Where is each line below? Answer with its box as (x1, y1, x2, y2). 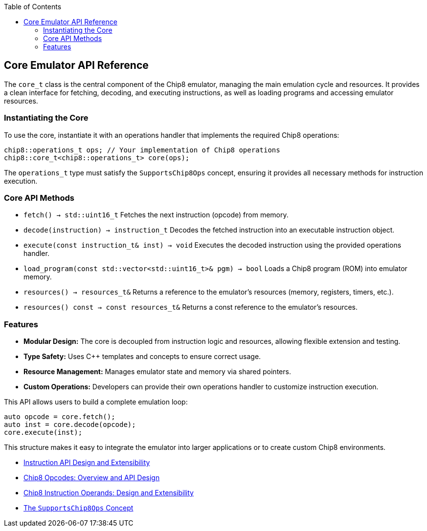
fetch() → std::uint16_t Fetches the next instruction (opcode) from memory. (23, 211, 289, 219)
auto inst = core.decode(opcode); (4, 421, 136, 429)
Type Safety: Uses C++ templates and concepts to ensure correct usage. (23, 352, 261, 361)
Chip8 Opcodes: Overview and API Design (23, 473, 160, 482)
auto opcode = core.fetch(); (4, 413, 115, 421)
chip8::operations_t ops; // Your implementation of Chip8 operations (4, 146, 280, 154)
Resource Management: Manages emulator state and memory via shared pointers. (23, 367, 291, 376)
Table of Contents (4, 2, 62, 11)
